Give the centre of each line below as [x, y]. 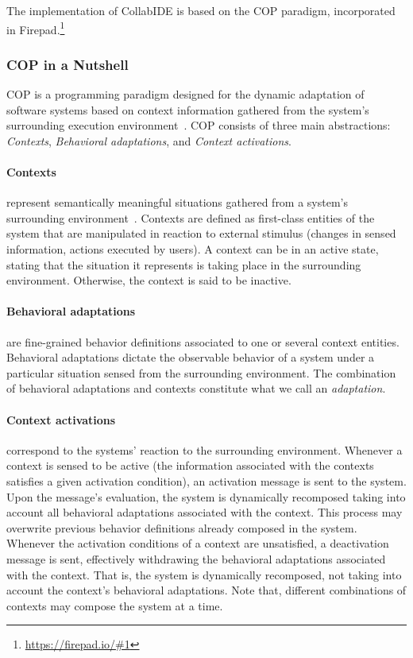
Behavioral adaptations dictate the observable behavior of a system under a [191, 357]
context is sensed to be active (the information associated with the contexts [190, 465]
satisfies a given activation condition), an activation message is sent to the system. [206, 480]
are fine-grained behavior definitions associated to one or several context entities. [203, 341]
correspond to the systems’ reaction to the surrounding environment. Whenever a [205, 449]
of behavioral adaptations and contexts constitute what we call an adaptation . [196, 388]
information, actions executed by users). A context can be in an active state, [193, 249]
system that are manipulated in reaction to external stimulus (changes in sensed [201, 233]
